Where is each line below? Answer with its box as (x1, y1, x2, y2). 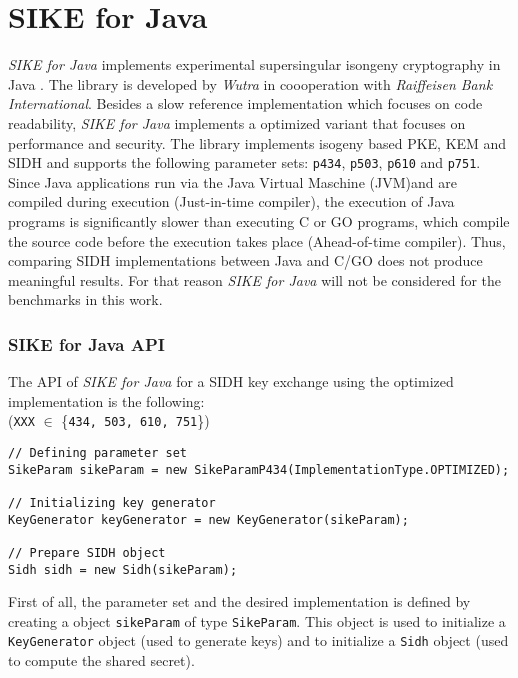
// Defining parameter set (8, 445, 187, 460)
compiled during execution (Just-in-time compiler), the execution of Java (8, 191, 455, 212)
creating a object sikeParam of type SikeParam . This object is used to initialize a (8, 610, 506, 631)
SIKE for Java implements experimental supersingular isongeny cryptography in (8, 54, 501, 75)
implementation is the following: (8, 390, 205, 411)
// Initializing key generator (8, 495, 216, 510)
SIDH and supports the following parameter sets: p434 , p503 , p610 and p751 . (8, 152, 481, 173)
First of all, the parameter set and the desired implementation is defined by (8, 591, 471, 612)
